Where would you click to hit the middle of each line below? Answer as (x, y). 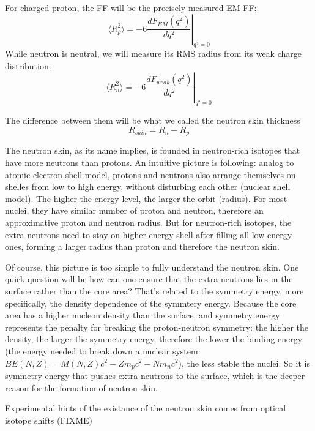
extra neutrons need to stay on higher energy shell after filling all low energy (149, 234)
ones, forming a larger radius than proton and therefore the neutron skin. (142, 246)
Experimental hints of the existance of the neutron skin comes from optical (146, 408)
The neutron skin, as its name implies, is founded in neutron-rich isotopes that (153, 150)
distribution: (28, 65)
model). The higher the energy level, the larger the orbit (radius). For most (146, 198)
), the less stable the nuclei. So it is (244, 363)
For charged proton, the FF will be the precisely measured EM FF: (131, 7)
